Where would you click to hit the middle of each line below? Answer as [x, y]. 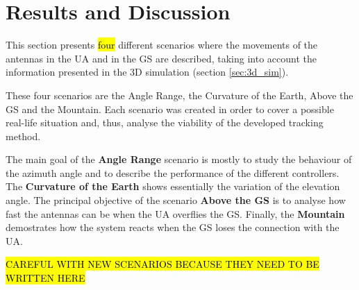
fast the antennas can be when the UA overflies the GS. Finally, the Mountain [175, 213]
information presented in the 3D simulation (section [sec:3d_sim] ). [147, 72]
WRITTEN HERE [45, 278]
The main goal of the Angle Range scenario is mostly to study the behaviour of [179, 159]
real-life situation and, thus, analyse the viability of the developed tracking [165, 122]
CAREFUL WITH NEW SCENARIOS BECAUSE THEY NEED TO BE [162, 264]
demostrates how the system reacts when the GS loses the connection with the [173, 227]
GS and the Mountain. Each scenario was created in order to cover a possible [170, 109]
